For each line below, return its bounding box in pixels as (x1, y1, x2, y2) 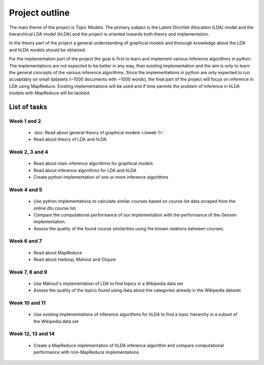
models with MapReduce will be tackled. (9, 90, 90, 96)
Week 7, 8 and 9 (9, 268, 47, 275)
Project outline (9, 7, 70, 18)
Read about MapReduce (33, 249, 83, 256)
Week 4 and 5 (9, 186, 43, 193)
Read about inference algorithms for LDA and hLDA (33, 167, 137, 173)
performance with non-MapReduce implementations (33, 349, 139, 355)
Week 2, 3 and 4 (9, 149, 48, 156)
